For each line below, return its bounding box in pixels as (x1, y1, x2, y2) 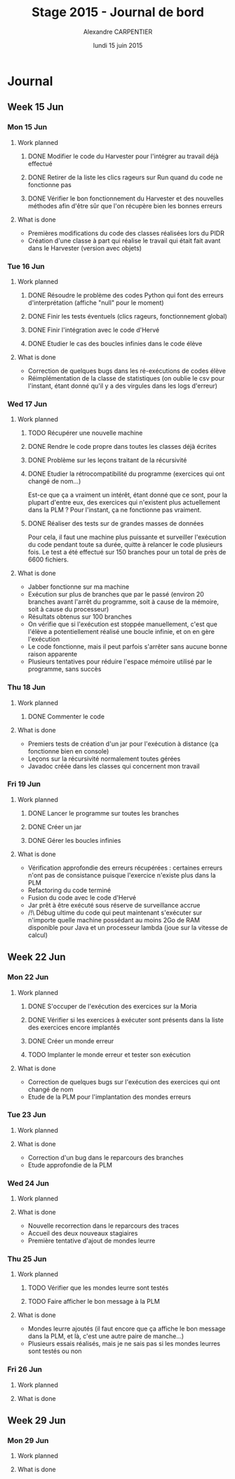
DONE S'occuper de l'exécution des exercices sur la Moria (27, 1002, 198, 1010)
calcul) (27, 930, 48, 939)
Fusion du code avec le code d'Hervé (27, 893, 137, 901)
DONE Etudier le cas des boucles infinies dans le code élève (27, 339, 203, 348)
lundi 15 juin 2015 (93, 41, 143, 49)
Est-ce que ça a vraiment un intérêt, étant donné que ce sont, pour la (27, 490, 228, 500)
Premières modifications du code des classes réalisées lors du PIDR (27, 229, 224, 237)
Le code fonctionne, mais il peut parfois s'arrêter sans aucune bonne (27, 642, 228, 651)
